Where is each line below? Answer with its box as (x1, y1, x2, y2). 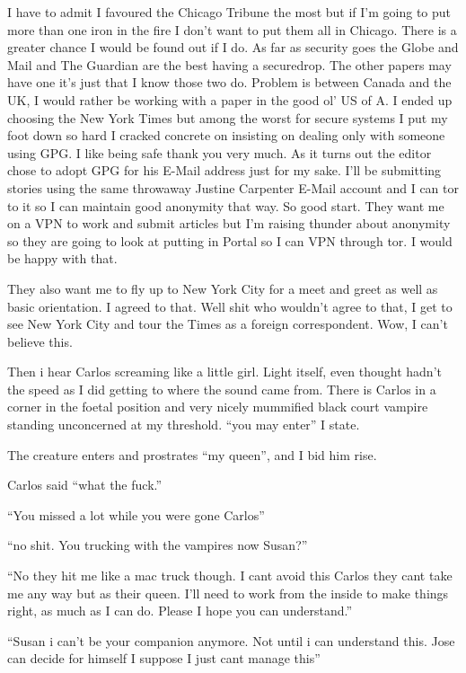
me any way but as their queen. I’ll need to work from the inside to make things (7, 583, 449, 602)
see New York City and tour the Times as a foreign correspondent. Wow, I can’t (7, 314, 448, 333)
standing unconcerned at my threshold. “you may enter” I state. (7, 415, 360, 434)
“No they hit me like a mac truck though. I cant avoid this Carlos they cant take (7, 566, 453, 585)
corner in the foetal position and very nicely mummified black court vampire (7, 397, 428, 416)
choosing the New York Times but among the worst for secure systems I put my (7, 108, 448, 127)
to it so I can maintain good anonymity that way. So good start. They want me (7, 196, 444, 215)
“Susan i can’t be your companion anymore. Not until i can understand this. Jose (7, 631, 455, 650)
